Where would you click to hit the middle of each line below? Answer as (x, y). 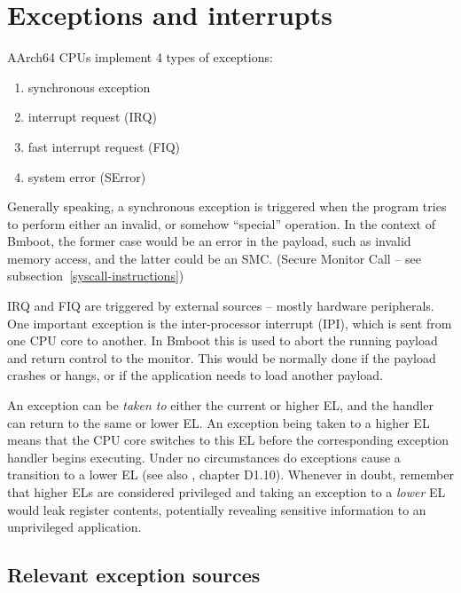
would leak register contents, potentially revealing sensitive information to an (217, 509)
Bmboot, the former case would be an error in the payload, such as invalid (209, 241)
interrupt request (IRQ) (92, 117)
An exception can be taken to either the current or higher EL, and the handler (220, 405)
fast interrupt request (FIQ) (104, 146)
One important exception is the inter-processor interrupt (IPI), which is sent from (230, 323)
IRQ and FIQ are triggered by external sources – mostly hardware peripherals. (221, 306)
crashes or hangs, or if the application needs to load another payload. (195, 375)
